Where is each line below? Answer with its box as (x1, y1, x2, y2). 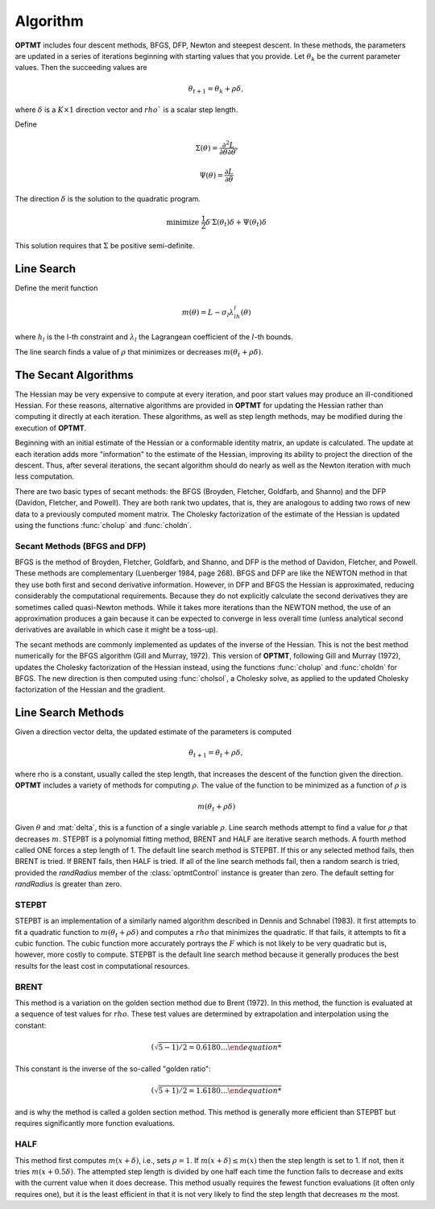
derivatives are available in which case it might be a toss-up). (14, 625, 218, 634)
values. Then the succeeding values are (14, 63, 148, 73)
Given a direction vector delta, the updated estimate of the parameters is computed (14, 727, 292, 737)
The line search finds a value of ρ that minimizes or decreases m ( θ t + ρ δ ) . (14, 347, 263, 359)
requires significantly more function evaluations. (14, 1119, 175, 1128)
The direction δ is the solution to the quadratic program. (14, 193, 201, 203)
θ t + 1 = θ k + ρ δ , (188, 84, 244, 95)
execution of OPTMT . (14, 423, 87, 433)
